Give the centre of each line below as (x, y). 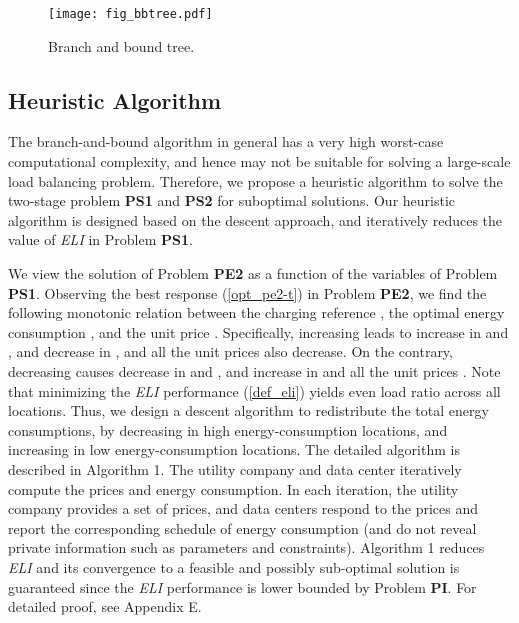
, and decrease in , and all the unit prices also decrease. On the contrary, (230, 351)
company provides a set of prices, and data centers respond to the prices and (243, 508)
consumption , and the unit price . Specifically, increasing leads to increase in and (258, 331)
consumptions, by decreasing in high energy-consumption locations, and (228, 429)
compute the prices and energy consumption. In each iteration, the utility (233, 488)
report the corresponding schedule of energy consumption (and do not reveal (242, 527)
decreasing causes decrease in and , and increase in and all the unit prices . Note (254, 370)
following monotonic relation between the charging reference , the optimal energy (256, 312)
